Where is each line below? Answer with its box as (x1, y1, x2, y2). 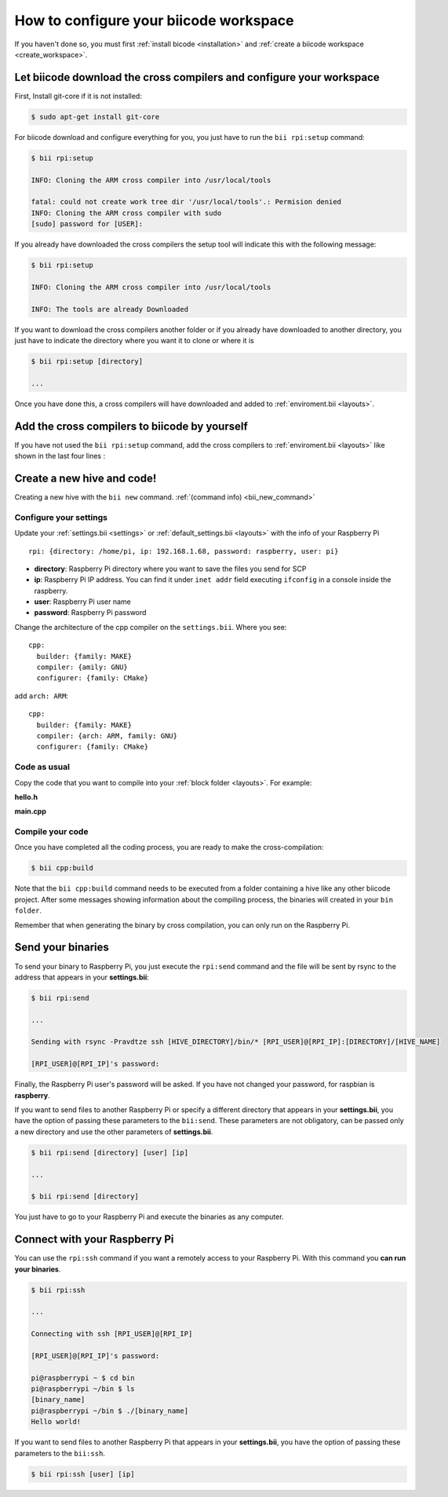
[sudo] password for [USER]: (31, 220, 144, 229)
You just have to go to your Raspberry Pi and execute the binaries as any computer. (14, 1212, 284, 1221)
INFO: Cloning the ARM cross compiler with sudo (31, 208, 222, 218)
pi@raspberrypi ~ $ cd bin (31, 1373, 135, 1382)
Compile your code (14, 826, 89, 837)
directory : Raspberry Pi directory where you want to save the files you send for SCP (34, 564, 307, 573)
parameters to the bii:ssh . (14, 1448, 106, 1458)
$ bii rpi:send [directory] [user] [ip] (31, 1147, 188, 1157)
